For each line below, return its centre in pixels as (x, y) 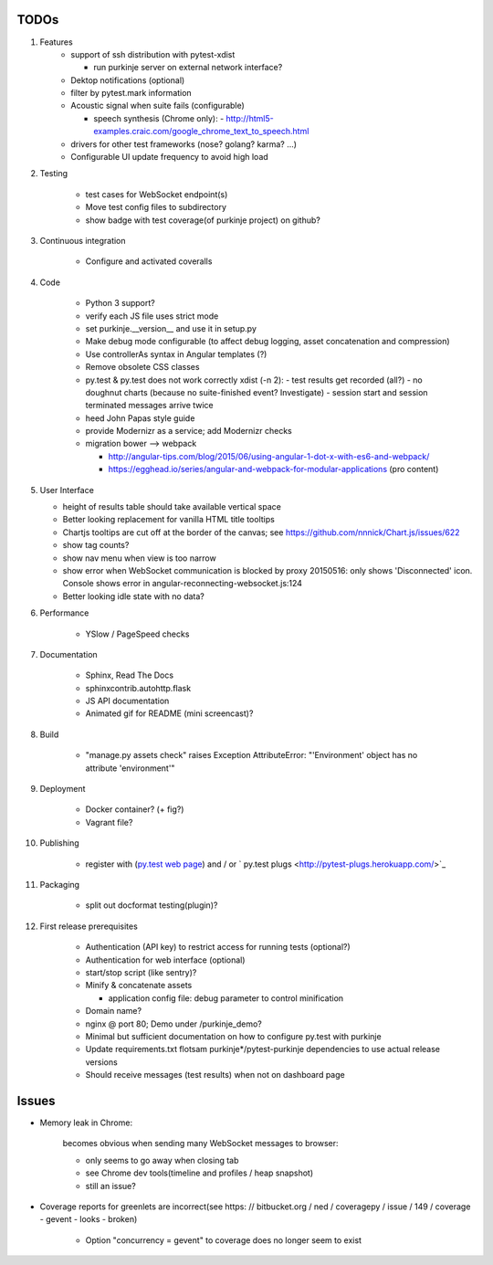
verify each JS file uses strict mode (152, 316)
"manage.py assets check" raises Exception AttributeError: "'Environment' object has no (252, 755)
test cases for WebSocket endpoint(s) (157, 194)
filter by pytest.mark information (131, 93)
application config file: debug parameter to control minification (226, 998)
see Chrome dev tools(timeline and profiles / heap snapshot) (199, 1173)
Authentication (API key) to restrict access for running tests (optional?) (218, 947)
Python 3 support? (120, 303)
